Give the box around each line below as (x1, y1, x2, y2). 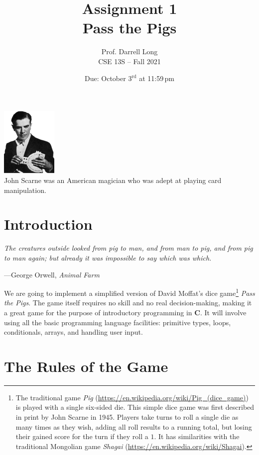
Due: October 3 (85, 73, 132, 83)
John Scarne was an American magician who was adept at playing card (4, 175, 222, 185)
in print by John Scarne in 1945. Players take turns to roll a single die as (15, 412, 239, 422)
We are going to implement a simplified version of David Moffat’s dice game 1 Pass (4, 286, 255, 298)
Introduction (4, 214, 93, 234)
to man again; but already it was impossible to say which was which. (4, 252, 212, 263)
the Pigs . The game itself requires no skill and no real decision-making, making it (4, 297, 252, 308)
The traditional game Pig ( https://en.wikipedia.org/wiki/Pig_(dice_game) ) (15, 392, 249, 402)
